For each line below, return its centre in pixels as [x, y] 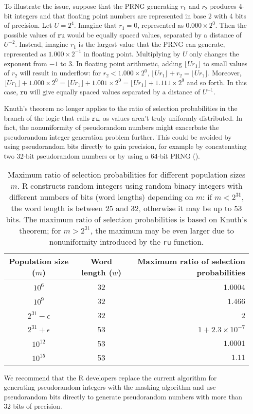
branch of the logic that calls [47, 117]
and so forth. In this [217, 82]
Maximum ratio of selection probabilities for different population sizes [126, 174]
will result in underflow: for [60, 73]
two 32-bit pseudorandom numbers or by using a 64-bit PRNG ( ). [102, 155]
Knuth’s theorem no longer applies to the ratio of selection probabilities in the [121, 108]
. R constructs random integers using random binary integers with [130, 185]
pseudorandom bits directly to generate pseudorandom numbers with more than [123, 396]
